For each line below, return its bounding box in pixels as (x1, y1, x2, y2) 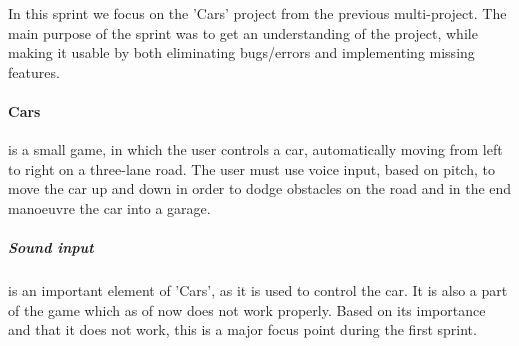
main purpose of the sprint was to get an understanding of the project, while (8, 22, 478, 43)
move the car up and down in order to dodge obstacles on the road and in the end (8, 178, 512, 199)
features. (8, 61, 60, 82)
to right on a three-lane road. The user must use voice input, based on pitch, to (8, 158, 495, 179)
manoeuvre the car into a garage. (8, 197, 211, 218)
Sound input (8, 237, 94, 258)
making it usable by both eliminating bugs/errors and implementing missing (8, 42, 475, 63)
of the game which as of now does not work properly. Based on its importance (8, 299, 486, 320)
